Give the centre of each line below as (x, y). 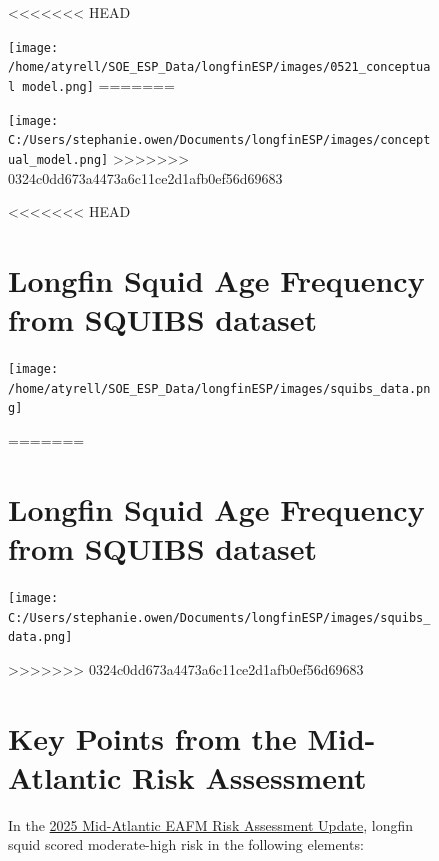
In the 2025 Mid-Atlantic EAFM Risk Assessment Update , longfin (211, 824)
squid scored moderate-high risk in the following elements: (186, 844)
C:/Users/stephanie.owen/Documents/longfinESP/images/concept (219, 140)
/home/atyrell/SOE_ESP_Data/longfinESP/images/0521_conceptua (219, 67)
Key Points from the (152, 737)
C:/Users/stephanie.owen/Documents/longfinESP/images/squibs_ (219, 617)
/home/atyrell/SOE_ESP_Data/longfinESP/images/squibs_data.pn (219, 388)
